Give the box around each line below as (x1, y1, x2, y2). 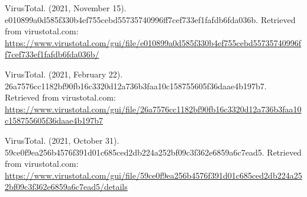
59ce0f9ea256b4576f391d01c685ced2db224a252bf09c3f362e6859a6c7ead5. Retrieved (5, 146, 302, 158)
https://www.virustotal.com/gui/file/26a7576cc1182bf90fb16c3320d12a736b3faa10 (5, 102, 302, 115)
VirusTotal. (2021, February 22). (5, 67, 123, 80)
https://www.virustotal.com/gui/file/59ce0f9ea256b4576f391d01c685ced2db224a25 (5, 169, 302, 181)
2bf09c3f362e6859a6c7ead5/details (5, 180, 128, 193)
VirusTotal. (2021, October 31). (5, 134, 119, 146)
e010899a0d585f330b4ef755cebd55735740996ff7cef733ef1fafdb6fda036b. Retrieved (5, 13, 296, 25)
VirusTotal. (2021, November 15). (5, 2, 127, 14)
